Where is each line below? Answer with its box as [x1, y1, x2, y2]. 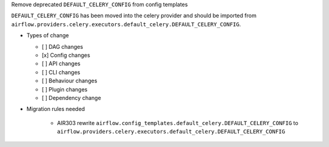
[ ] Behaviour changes [41, 77, 97, 85]
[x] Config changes [41, 51, 91, 59]
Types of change [26, 32, 69, 39]
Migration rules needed [26, 106, 85, 113]
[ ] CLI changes [41, 68, 80, 76]
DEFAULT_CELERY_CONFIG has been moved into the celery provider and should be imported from [11, 12, 257, 20]
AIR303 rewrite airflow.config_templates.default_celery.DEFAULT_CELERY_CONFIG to [57, 119, 299, 126]
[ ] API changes [41, 60, 80, 67]
